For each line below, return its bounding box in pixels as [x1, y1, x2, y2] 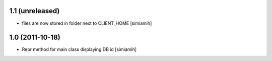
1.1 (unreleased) [9, 7, 60, 15]
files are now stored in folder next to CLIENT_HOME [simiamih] [22, 20, 152, 26]
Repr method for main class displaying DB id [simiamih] [22, 46, 137, 52]
